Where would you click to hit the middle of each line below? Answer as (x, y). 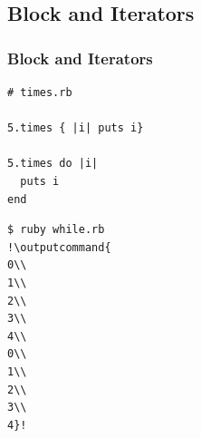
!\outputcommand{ (59, 247)
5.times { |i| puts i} (76, 128)
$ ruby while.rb (56, 230)
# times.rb (40, 92)
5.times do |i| (53, 164)
